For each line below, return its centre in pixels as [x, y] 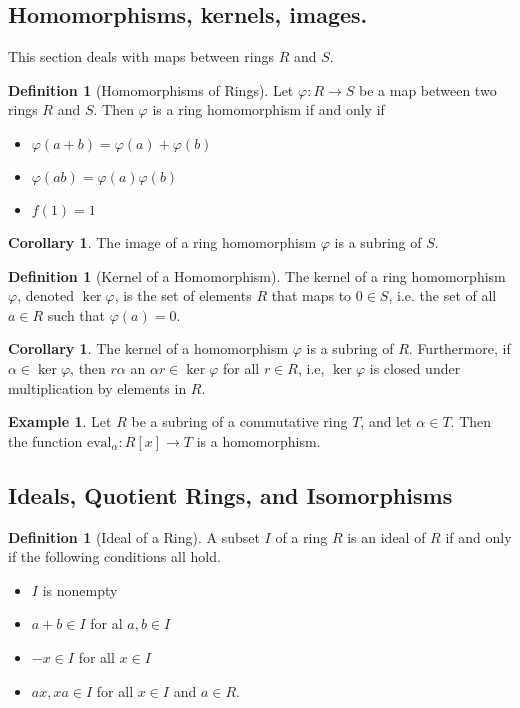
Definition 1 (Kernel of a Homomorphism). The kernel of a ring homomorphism [257, 275]
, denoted [45, 295]
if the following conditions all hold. [114, 556]
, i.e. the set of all [442, 295]
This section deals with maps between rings [141, 56]
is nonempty [80, 589]
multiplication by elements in [97, 387]
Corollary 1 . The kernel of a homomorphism [148, 348]
